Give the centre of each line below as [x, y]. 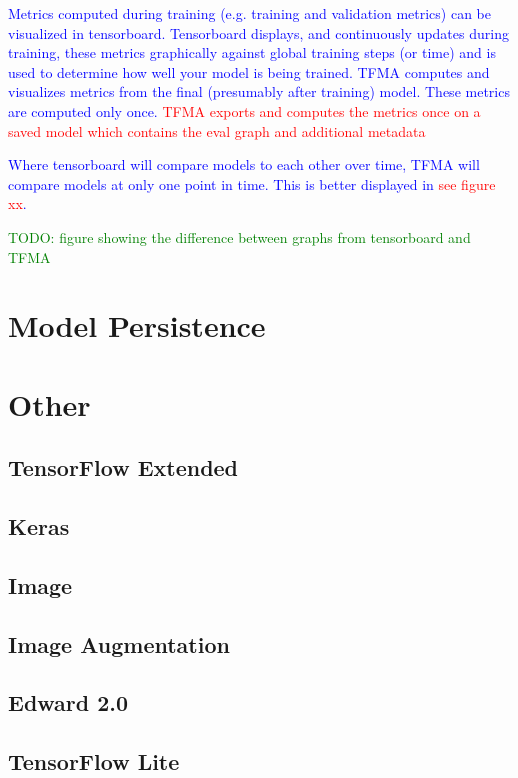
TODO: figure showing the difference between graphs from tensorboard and [239, 236]
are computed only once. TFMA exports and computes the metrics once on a [244, 110]
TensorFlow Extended [123, 467]
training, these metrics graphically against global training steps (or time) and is [252, 52]
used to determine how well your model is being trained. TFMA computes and [249, 71]
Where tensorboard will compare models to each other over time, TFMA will [244, 164]
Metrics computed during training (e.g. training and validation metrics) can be [250, 13]
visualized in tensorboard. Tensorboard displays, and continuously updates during [258, 32]
